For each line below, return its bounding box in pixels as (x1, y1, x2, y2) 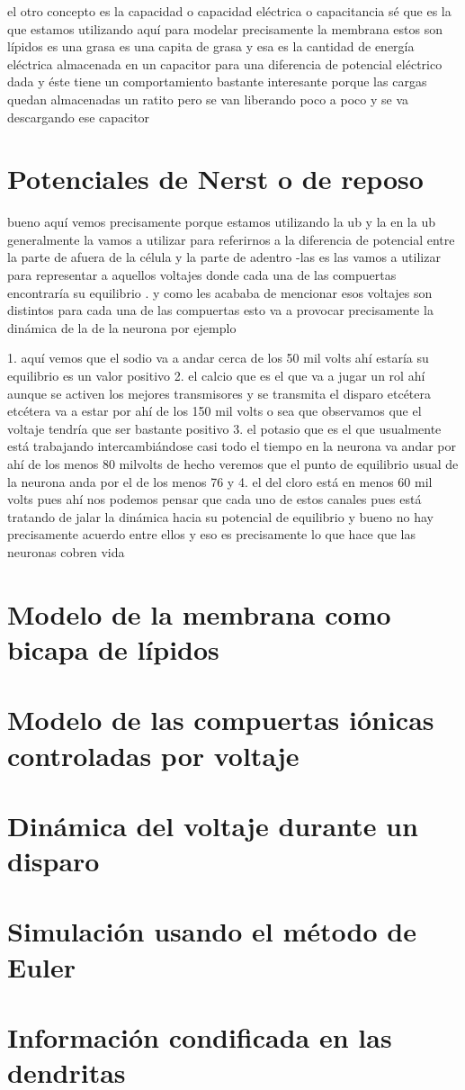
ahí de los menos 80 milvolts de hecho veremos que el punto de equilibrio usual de (7, 455, 459, 473)
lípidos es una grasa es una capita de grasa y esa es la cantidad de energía (7, 37, 415, 56)
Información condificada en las (7, 1019, 392, 1055)
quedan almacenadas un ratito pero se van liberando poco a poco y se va (7, 89, 409, 108)
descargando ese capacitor (7, 107, 150, 126)
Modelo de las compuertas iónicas (7, 701, 434, 738)
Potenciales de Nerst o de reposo (7, 160, 424, 197)
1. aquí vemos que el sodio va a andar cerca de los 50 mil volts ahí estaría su (7, 348, 429, 367)
